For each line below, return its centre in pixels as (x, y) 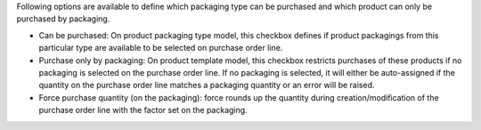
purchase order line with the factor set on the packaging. (143, 110)
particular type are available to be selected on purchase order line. (161, 48)
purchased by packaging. (63, 19)
